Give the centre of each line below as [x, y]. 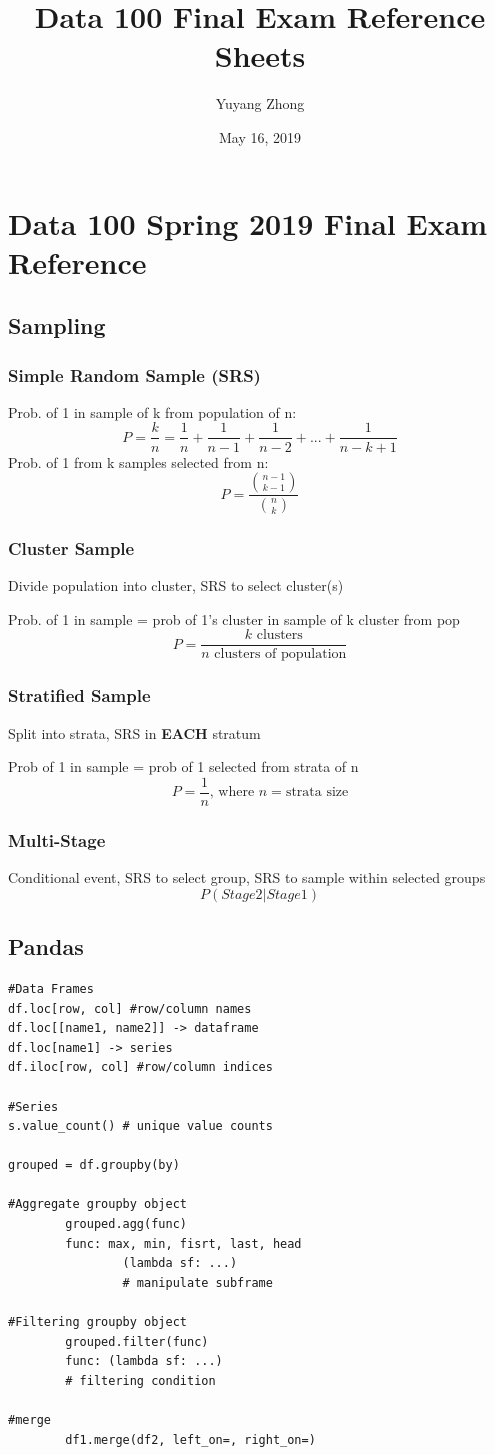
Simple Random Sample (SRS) [134, 374]
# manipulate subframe [197, 1282]
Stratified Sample [79, 695]
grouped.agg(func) [126, 1224]
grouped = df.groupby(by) [94, 1165]
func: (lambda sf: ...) [144, 1361]
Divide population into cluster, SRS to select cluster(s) [176, 585]
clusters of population [280, 654]
